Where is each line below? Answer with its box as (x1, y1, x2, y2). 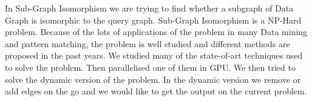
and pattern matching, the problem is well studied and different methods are (5, 37, 290, 50)
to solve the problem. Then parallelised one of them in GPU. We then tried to (5, 60, 296, 73)
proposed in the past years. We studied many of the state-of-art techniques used (5, 49, 303, 62)
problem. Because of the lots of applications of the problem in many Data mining (5, 25, 308, 38)
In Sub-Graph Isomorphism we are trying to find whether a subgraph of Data (5, 2, 294, 14)
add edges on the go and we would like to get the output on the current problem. (5, 85, 307, 97)
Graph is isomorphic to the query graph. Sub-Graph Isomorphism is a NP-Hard (5, 13, 302, 26)
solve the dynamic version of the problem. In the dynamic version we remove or (5, 73, 301, 85)
